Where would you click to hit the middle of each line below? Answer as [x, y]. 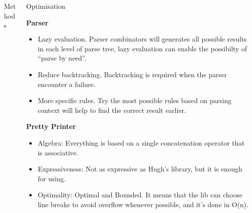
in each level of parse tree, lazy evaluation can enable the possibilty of [142, 48]
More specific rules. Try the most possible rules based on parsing [135, 100]
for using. [52, 178]
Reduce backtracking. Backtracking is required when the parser [132, 74]
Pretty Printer [51, 126]
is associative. [58, 152]
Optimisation [46, 6]
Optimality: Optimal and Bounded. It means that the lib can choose [140, 195]
